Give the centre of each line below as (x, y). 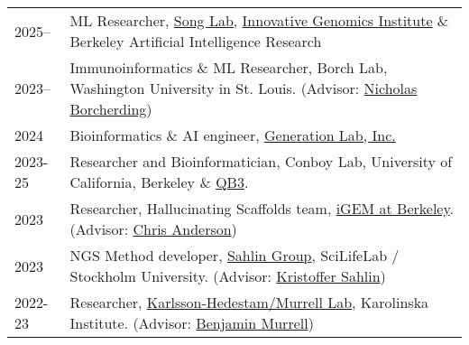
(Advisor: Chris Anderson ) (153, 229)
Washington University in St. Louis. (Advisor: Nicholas (244, 88)
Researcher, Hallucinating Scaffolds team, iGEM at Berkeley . (262, 208)
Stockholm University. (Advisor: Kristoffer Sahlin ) (228, 276)
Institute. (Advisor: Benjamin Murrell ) (192, 323)
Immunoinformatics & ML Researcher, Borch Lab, (229, 67)
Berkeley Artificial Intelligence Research (196, 41)
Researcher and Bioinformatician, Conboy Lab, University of (261, 161)
